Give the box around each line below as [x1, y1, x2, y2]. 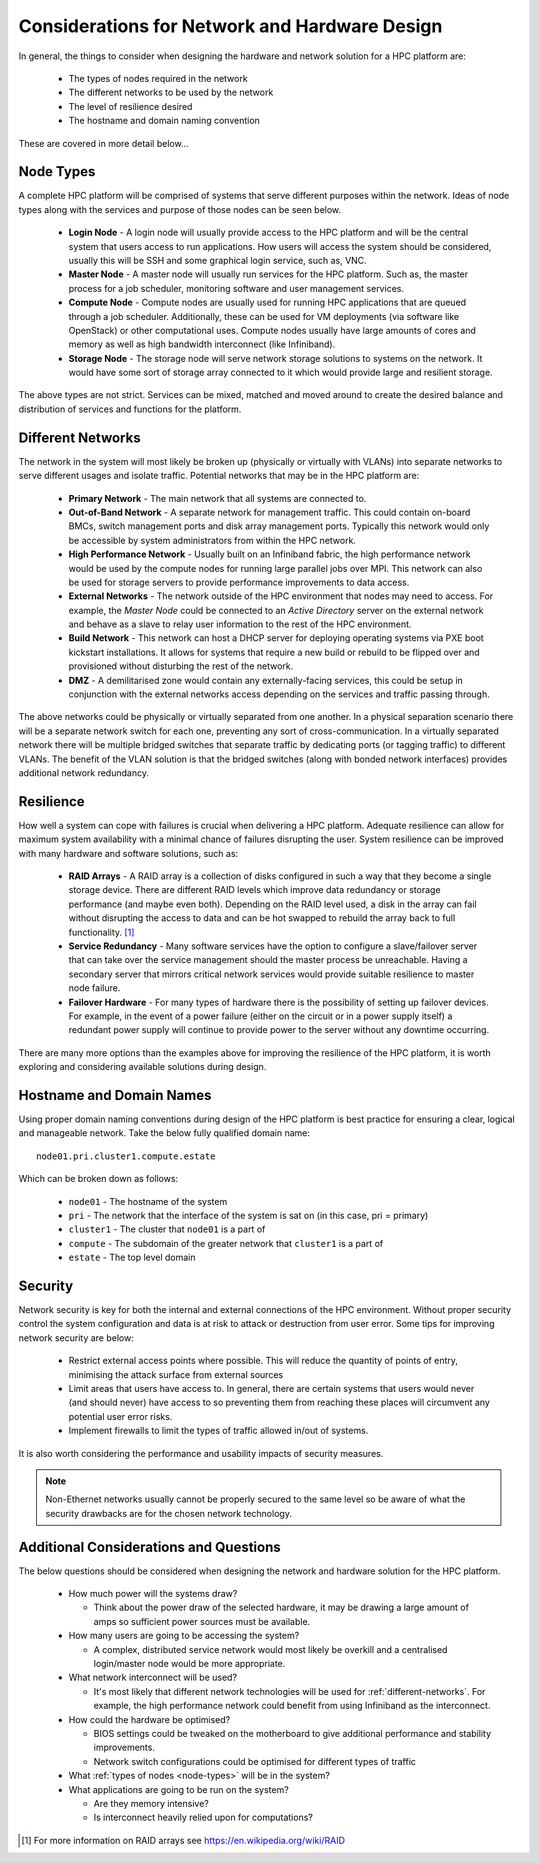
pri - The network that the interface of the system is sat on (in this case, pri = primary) [68, 1210, 429, 1221]
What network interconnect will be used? [68, 1671, 238, 1684]
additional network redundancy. [18, 766, 150, 779]
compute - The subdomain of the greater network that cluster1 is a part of [68, 1237, 384, 1249]
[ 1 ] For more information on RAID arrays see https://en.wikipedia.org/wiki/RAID [21, 1834, 345, 1846]
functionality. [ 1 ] [68, 926, 135, 938]
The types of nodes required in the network [68, 72, 249, 84]
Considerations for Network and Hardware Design [18, 15, 443, 37]
